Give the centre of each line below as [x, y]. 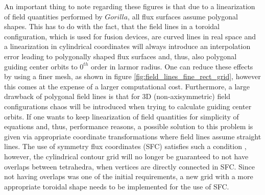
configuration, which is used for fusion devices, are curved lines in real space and [130, 36]
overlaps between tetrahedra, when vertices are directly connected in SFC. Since [129, 166]
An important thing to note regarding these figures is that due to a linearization [130, 6]
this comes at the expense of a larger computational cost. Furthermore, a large [127, 86]
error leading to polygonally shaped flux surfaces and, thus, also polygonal [121, 56]
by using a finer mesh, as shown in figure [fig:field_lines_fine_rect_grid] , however [132, 76]
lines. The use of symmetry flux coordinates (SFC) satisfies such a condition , [125, 146]
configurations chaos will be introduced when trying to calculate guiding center [128, 106]
